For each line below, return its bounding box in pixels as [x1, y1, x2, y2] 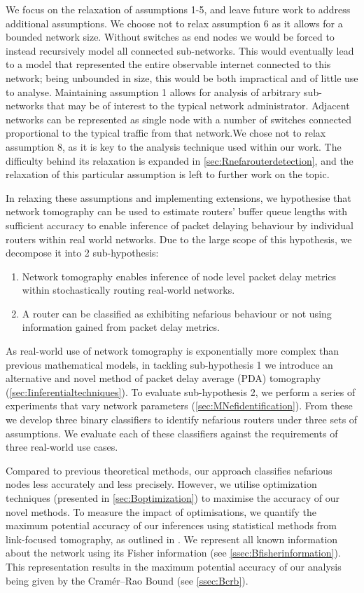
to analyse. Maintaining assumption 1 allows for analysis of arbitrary [6, 84, 301, 99]
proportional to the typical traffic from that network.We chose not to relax [6, 125, 326, 140]
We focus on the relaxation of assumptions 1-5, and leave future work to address [6, 2, 351, 16]
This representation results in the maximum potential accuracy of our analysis [6, 559, 342, 573]
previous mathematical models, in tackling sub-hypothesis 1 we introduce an [6, 357, 333, 372]
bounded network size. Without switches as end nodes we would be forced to [6, 29, 335, 44]
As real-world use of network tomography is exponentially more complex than [6, 343, 339, 358]
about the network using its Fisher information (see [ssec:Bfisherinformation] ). [6, 545, 341, 560]
